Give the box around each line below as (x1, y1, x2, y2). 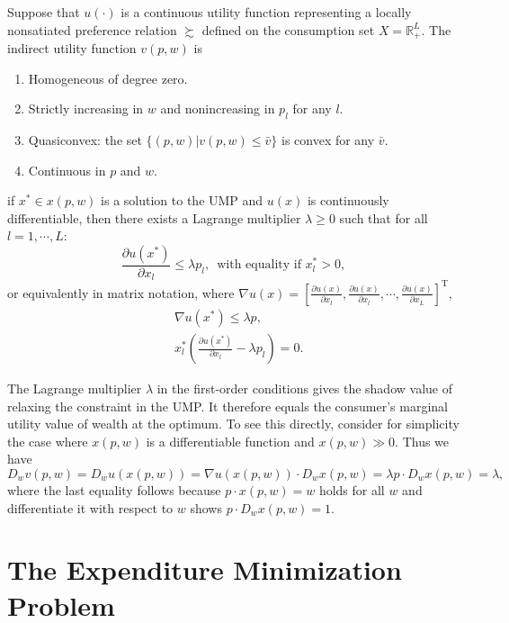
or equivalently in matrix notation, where (7, 283, 235, 302)
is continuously (307, 191, 389, 210)
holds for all (318, 481, 385, 500)
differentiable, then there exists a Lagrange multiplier (7, 208, 301, 227)
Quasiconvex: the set (28, 131, 142, 149)
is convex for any (281, 131, 375, 149)
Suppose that (7, 3, 80, 21)
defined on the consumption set (201, 20, 375, 39)
